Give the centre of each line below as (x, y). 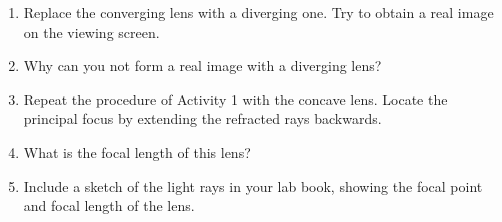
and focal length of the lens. (109, 205)
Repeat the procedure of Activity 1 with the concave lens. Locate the (235, 98)
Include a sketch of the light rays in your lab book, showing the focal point (253, 185)
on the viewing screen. (91, 31)
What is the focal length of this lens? (137, 151)
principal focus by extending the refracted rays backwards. (202, 118)
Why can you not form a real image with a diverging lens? (202, 65)
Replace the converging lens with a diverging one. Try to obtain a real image (258, 12)
